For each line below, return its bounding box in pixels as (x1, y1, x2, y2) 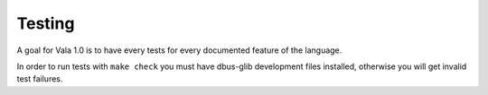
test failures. (16, 73, 63, 84)
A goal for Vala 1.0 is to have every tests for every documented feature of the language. (16, 45, 343, 56)
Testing (16, 13, 75, 33)
